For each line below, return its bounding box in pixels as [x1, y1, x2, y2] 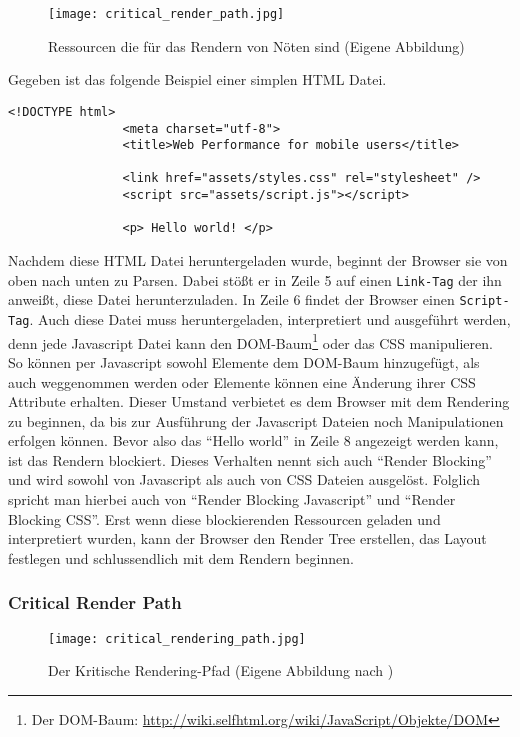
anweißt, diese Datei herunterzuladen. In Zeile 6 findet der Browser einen [8, 289, 455, 310]
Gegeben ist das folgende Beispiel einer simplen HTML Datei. [8, 69, 387, 90]
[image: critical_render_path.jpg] [48, 7, 285, 21]
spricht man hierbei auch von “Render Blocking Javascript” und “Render [8, 489, 456, 510]
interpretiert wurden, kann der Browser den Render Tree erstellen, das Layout [8, 528, 487, 549]
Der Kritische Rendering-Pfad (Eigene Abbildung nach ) [48, 660, 394, 681]
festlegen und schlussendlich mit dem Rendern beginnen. [8, 547, 354, 568]
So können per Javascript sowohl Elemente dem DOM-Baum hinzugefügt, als [8, 351, 480, 372]
